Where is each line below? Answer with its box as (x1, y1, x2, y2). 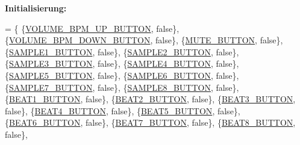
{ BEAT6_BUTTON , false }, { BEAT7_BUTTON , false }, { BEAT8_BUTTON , (5, 116, 296, 129)
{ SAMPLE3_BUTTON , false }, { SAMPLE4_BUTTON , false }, (5, 57, 239, 70)
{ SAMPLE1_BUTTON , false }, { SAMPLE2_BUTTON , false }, (5, 45, 239, 58)
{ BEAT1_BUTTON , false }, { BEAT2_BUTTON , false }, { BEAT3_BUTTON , (5, 93, 296, 105)
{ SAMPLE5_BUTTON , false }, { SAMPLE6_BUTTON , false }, (5, 69, 239, 81)
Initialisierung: (5, 2, 67, 14)
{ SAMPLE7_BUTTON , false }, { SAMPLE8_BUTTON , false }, (5, 81, 239, 93)
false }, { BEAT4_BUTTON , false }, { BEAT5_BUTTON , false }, (5, 104, 240, 117)
